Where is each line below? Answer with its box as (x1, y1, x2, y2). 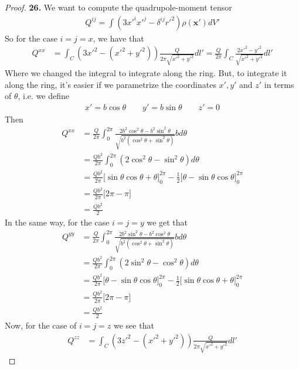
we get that (147, 216, 188, 228)
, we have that (93, 32, 144, 44)
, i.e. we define (18, 90, 70, 102)
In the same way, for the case (5, 216, 110, 228)
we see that (113, 319, 154, 332)
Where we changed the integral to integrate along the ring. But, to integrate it (5, 66, 287, 78)
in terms (264, 78, 294, 90)
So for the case (5, 32, 57, 44)
